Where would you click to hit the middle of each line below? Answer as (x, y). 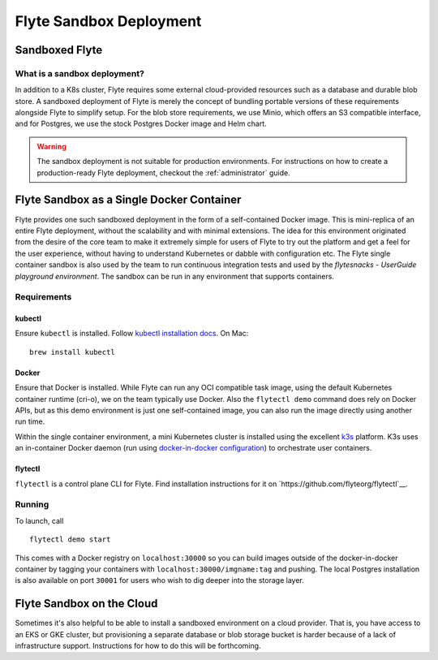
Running (32, 505)
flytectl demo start (70, 539)
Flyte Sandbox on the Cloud (86, 604)
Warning (52, 146)
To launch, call (39, 520)
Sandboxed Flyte (59, 50)
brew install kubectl (72, 352)
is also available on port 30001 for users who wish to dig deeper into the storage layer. (159, 580)
